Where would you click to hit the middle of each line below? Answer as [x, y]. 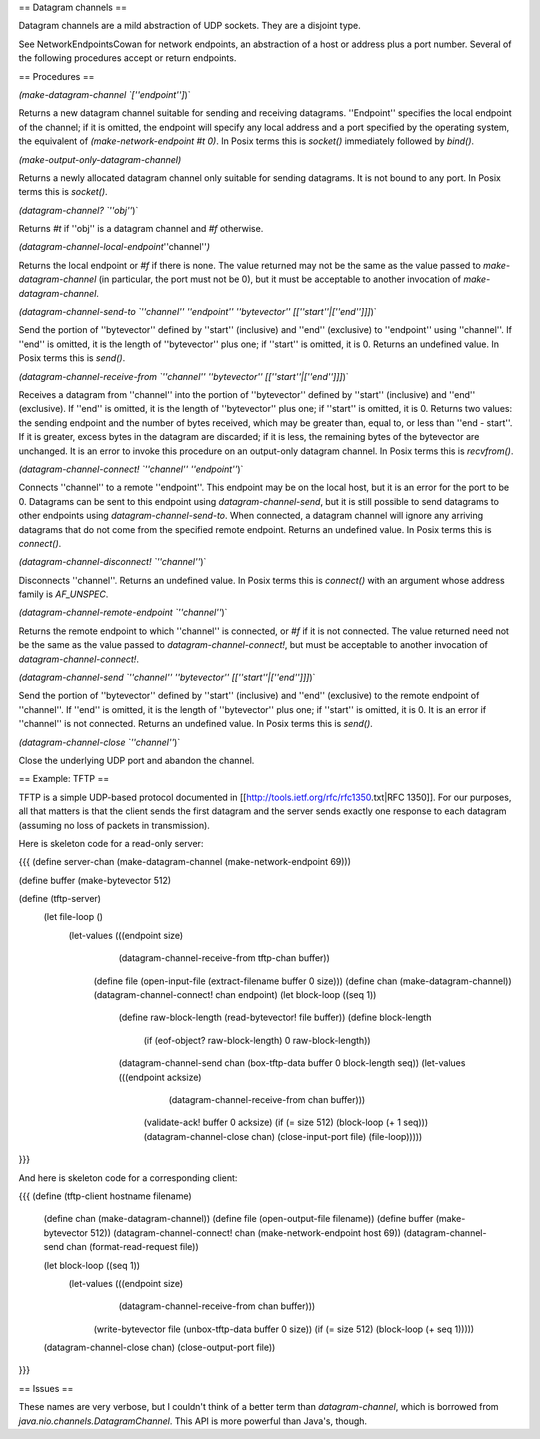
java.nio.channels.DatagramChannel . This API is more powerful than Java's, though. [193, 1421]
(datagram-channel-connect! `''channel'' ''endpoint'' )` [131, 469]
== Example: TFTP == [64, 779]
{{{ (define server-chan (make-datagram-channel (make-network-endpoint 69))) [185, 862]
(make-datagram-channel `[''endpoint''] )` [104, 94]
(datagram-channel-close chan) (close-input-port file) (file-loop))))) [283, 1136]
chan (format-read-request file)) [132, 1247]
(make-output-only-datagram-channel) [100, 159]
